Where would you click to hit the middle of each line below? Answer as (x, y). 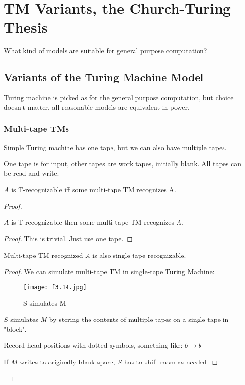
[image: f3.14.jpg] (55, 287)
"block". (15, 329)
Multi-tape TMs (37, 129)
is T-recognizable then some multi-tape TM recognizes (93, 222)
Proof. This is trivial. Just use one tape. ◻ (68, 239)
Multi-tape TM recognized (44, 255)
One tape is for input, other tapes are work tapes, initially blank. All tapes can (123, 163)
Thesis (26, 27)
